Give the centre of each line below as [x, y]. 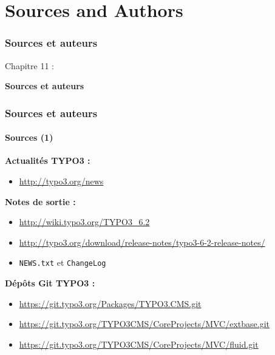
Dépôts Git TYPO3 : [50, 283]
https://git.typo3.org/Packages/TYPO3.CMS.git [110, 303]
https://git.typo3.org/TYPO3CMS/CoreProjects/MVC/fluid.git [139, 344]
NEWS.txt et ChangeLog [63, 262]
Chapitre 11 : [29, 65]
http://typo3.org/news [61, 181]
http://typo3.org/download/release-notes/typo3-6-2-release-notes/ [142, 242]
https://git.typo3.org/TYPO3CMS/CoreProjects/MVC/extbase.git [144, 324]
